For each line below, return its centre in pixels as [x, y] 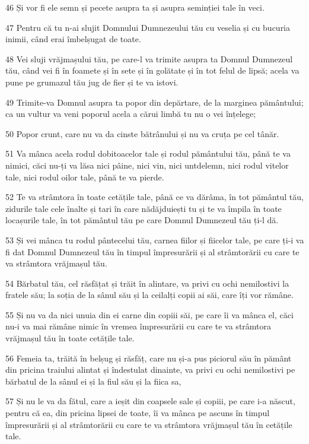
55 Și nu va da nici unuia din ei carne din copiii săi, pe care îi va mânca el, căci [149, 314]
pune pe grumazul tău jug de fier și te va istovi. [92, 82]
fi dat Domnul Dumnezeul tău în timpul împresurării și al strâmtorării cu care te [152, 251]
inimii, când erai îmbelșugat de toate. [73, 39]
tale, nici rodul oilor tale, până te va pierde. [85, 177]
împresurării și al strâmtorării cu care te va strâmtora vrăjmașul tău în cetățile [149, 424]
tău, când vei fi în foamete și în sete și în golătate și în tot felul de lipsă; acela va [152, 70]
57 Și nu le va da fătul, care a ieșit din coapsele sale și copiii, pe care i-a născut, [150, 401]
